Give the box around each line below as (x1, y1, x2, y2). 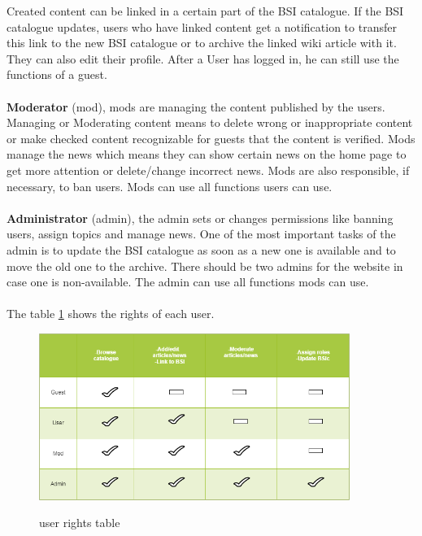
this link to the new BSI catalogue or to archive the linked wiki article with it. (7, 34, 397, 51)
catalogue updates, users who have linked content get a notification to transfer (7, 18, 397, 35)
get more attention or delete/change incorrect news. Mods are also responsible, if (7, 161, 410, 178)
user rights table (39, 514, 120, 531)
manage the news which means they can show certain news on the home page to (7, 146, 407, 163)
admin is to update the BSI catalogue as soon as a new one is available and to (7, 241, 396, 258)
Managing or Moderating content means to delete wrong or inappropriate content (7, 114, 413, 131)
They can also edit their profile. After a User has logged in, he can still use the (7, 50, 399, 67)
